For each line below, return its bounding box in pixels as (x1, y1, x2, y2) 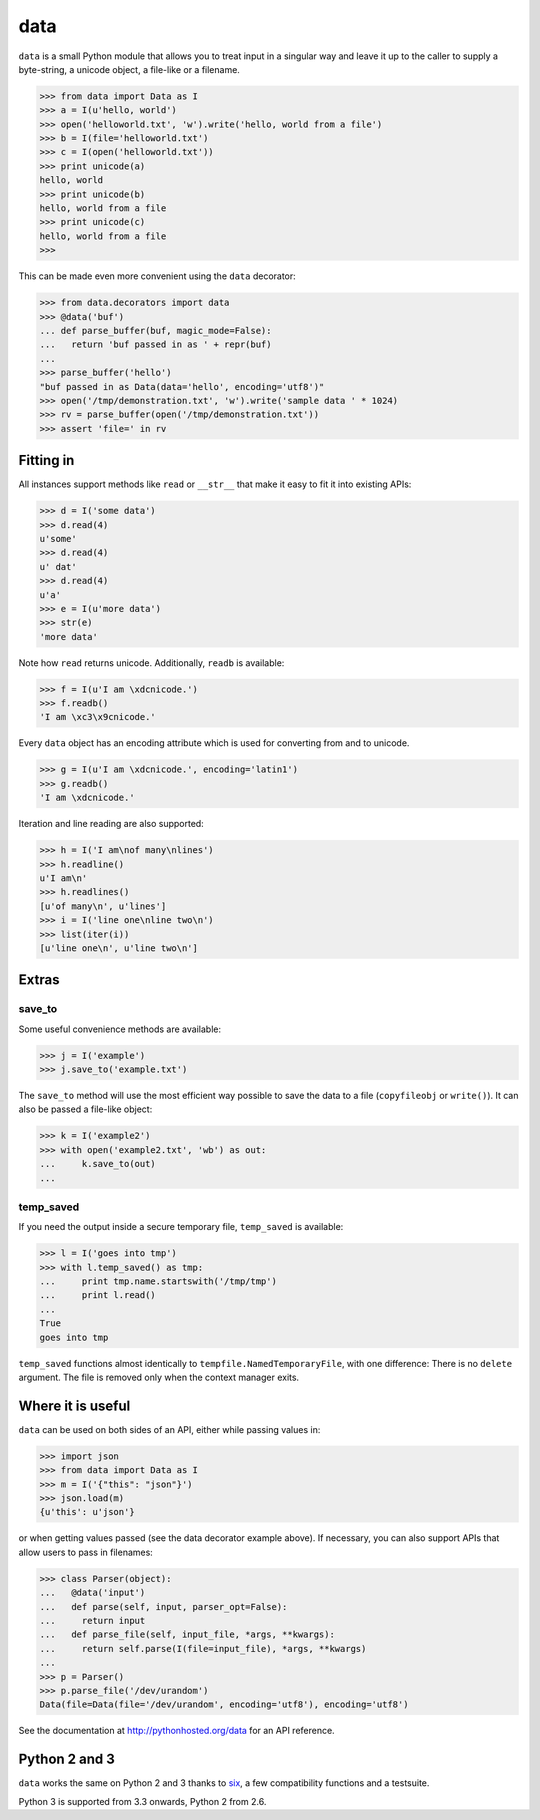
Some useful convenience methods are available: (18, 1023, 222, 1035)
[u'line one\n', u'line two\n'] (39, 942, 199, 954)
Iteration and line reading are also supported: (18, 818, 204, 830)
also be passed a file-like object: (18, 1103, 153, 1115)
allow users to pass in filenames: (18, 1546, 154, 1558)
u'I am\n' (39, 872, 88, 884)
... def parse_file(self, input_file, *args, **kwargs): (39, 1629, 335, 1640)
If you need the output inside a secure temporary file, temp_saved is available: (18, 1221, 344, 1233)
